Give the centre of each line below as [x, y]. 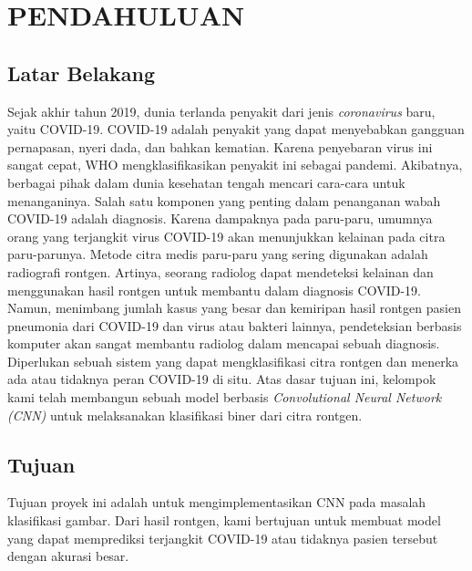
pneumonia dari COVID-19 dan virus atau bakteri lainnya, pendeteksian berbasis [235, 325]
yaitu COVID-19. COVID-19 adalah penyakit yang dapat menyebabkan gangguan [236, 129]
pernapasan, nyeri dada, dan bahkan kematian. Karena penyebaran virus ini [220, 146]
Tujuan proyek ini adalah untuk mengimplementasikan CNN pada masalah [217, 502]
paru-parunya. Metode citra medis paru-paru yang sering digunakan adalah [218, 254]
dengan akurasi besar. [68, 556]
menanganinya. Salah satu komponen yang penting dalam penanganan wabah [224, 200]
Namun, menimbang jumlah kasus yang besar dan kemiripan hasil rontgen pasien [234, 308]
